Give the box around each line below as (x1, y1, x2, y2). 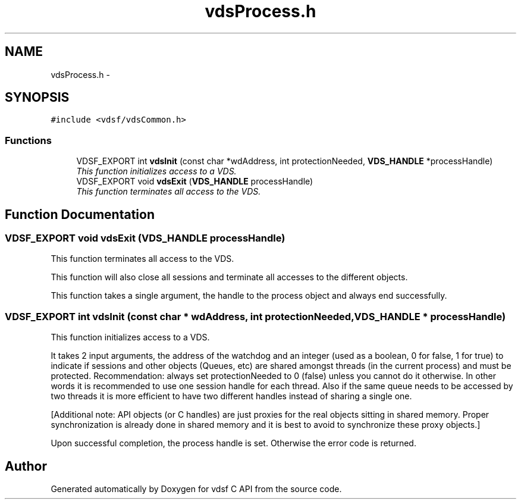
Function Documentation (5, 206, 155, 222)
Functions (5, 134, 52, 146)
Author (5, 458, 47, 474)
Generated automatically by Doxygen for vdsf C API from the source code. (51, 484, 342, 494)
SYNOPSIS (5, 90, 70, 105)
